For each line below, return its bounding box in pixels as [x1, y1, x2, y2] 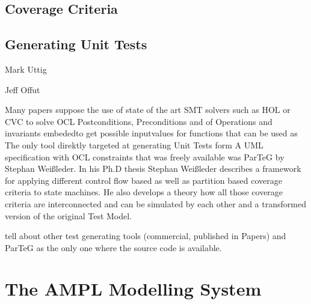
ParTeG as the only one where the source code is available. [5, 241, 222, 254]
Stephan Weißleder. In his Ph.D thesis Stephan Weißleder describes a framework [5, 162, 301, 175]
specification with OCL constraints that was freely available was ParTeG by [5, 150, 285, 163]
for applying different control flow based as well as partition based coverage [5, 174, 282, 186]
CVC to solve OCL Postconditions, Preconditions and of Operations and [5, 115, 273, 127]
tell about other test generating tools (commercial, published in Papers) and [5, 230, 286, 242]
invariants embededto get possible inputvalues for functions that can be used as [5, 127, 298, 139]
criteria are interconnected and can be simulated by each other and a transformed [5, 197, 306, 210]
